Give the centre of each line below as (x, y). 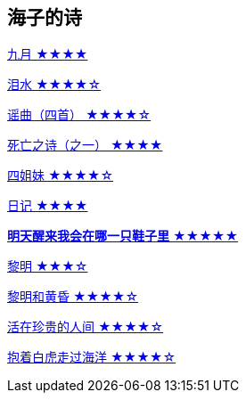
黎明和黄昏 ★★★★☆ (73, 297)
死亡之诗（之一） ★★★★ (85, 145)
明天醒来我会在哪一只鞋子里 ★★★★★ (123, 236)
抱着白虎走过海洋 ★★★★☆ (92, 357)
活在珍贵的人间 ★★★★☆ (86, 327)
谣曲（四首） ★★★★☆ (79, 115)
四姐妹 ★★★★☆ (61, 176)
